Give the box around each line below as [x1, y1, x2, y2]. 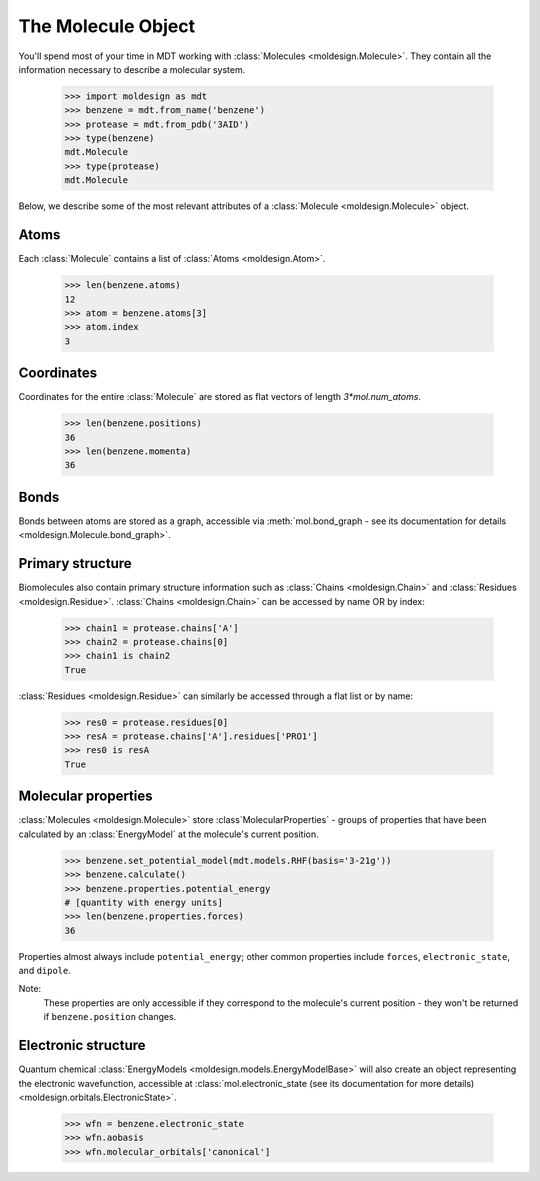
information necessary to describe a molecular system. [18, 63, 246, 75]
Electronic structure [18, 1037, 146, 1054]
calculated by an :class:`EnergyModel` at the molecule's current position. [18, 828, 319, 840]
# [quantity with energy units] [64, 896, 224, 908]
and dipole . [18, 965, 72, 977]
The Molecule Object [18, 15, 195, 37]
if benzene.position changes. [43, 1011, 177, 1023]
